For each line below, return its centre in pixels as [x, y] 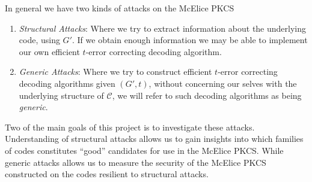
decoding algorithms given [67, 83]
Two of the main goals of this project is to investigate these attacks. [130, 127]
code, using [39, 40]
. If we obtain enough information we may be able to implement [190, 40]
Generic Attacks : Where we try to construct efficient [115, 72]
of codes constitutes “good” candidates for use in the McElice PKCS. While [144, 150]
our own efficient [49, 51]
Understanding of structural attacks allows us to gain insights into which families [154, 139]
